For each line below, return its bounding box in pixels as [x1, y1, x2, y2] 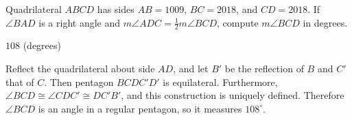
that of [5, 74, 34, 89]
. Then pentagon [44, 74, 114, 89]
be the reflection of [224, 61, 304, 76]
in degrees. [303, 15, 348, 29]
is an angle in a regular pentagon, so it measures [38, 101, 242, 115]
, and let [173, 61, 209, 76]
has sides [97, 2, 134, 16]
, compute [217, 15, 259, 29]
